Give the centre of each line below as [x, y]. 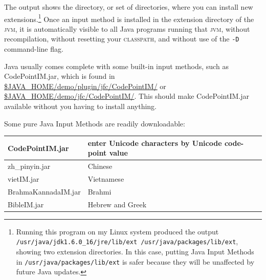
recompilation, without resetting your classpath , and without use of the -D [122, 39]
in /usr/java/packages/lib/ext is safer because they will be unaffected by [135, 261]
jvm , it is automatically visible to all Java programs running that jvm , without [127, 28]
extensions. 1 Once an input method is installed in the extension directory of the [129, 18]
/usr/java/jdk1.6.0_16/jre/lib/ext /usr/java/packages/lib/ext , [127, 241]
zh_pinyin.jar [29, 166]
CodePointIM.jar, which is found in [60, 76]
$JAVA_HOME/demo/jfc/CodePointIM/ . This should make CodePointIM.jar [127, 96]
